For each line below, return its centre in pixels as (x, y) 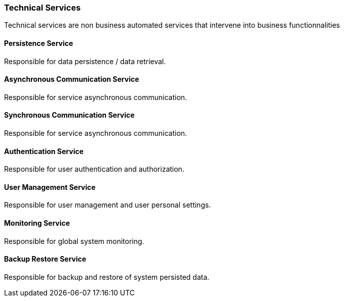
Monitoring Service (37, 223)
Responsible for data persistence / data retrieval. (85, 61)
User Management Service (50, 187)
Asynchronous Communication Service (72, 79)
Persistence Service (39, 43)
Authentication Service (44, 151)
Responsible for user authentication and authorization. (94, 169)
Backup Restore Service (45, 259)
